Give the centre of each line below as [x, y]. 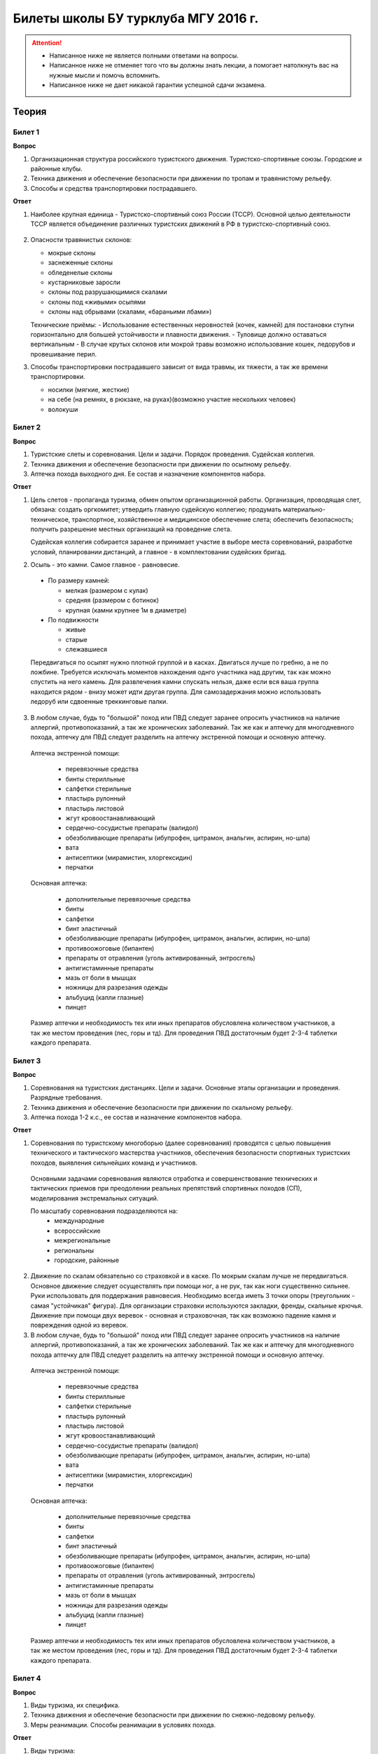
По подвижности [73, 620]
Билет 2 [27, 427]
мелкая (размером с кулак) [107, 590]
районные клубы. [57, 169]
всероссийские [77, 1231]
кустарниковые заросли [84, 282]
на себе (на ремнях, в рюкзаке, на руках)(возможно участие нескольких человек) [172, 399]
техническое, [50, 519]
